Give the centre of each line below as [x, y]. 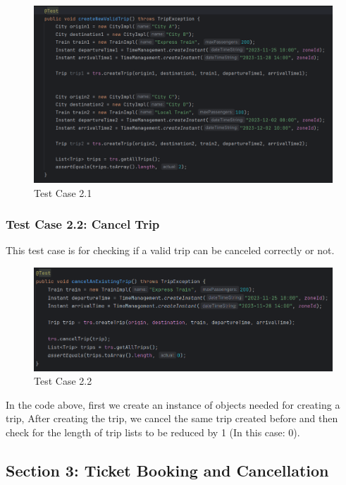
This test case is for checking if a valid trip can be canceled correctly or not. [170, 250]
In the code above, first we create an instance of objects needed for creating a [173, 404]
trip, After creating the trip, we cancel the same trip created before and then [172, 418]
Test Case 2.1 [63, 192]
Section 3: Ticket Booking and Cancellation [167, 470]
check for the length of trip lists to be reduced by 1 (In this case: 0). [153, 432]
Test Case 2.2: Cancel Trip [83, 224]
